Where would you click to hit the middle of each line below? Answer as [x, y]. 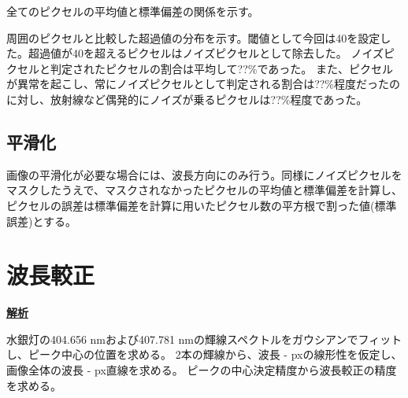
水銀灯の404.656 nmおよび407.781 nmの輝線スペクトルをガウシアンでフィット [204, 339]
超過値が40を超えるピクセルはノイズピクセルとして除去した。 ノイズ [206, 53]
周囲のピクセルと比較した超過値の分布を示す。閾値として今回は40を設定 [193, 37]
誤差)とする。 [42, 221]
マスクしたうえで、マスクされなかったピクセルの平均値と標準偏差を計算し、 [205, 190]
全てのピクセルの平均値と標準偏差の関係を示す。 [133, 11]
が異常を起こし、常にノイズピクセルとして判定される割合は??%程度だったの [204, 84]
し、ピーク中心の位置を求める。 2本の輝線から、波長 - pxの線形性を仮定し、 [204, 354]
